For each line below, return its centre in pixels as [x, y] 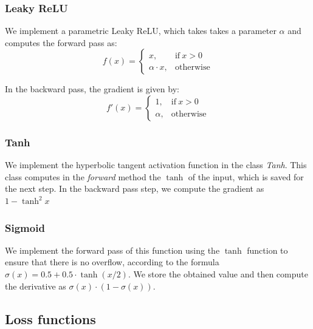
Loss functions [50, 318]
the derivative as [36, 286]
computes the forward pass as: [61, 42]
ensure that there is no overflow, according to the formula [112, 262]
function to [267, 250]
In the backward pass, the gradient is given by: [92, 89]
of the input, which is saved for [246, 176]
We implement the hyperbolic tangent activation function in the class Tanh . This [156, 165]
